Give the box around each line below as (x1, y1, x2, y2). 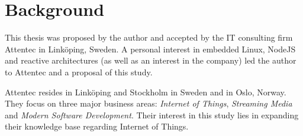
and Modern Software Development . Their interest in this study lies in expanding (5, 108, 299, 121)
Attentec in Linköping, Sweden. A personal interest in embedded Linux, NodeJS (5, 42, 296, 55)
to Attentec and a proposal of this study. (5, 65, 153, 78)
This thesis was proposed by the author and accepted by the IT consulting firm (5, 31, 293, 44)
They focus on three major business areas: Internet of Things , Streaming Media (5, 97, 292, 110)
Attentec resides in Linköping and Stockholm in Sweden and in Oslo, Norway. (5, 85, 286, 98)
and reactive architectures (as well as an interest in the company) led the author (5, 54, 296, 67)
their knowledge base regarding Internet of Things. (5, 120, 189, 132)
